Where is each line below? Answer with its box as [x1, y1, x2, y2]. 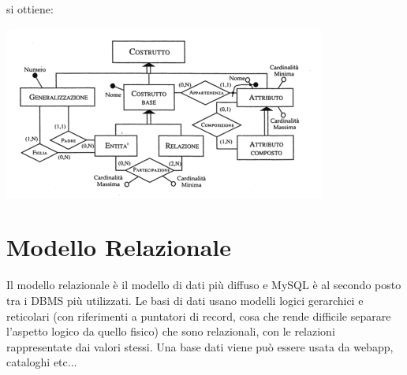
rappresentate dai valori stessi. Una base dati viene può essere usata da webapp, [6, 338, 394, 355]
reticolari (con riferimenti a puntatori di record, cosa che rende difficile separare [6, 307, 391, 324]
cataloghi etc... [6, 354, 77, 370]
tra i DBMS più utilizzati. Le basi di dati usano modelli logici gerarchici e [6, 291, 364, 308]
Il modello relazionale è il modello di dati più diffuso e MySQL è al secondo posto [6, 277, 401, 293]
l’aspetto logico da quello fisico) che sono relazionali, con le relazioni [6, 323, 335, 340]
